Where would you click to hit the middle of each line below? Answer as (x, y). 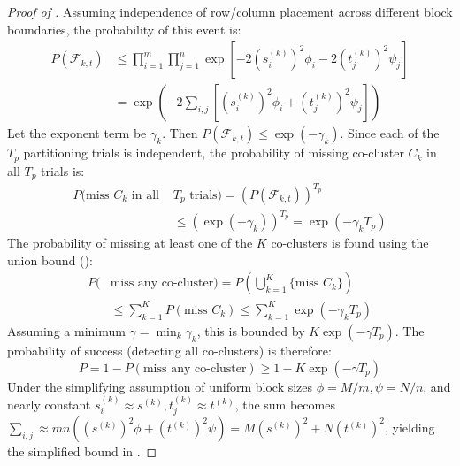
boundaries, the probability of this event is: (124, 29)
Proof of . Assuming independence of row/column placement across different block (230, 11)
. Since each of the (390, 133)
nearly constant (49, 404)
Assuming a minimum (66, 330)
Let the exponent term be (77, 133)
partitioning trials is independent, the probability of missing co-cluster (214, 153)
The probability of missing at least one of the (130, 243)
